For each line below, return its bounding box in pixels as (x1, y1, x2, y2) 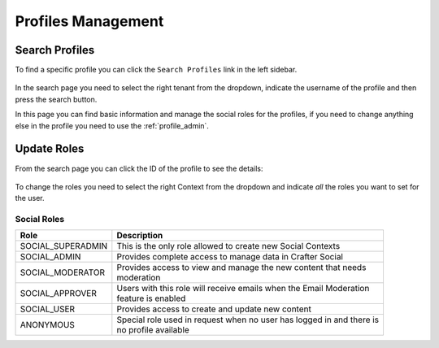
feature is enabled (116, 293, 186, 304)
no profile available (116, 324, 190, 336)
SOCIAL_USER (20, 303, 76, 315)
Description (116, 230, 163, 241)
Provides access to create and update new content (116, 303, 312, 315)
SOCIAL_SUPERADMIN (20, 241, 108, 252)
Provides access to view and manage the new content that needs (116, 262, 367, 273)
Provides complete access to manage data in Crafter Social (116, 251, 343, 263)
